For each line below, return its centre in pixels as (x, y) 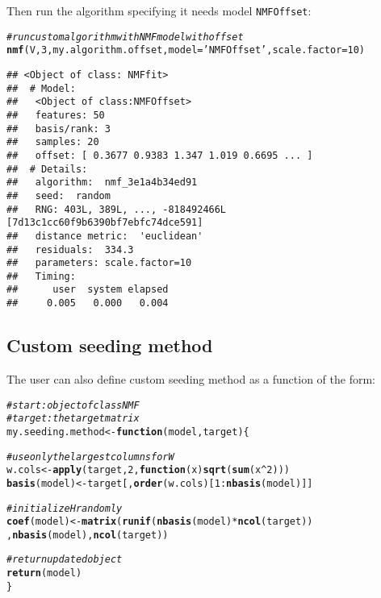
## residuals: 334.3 (70, 249)
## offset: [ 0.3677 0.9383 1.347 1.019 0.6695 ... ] (160, 155)
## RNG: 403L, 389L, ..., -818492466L (117, 209)
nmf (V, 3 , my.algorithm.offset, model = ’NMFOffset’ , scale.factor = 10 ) (186, 50)
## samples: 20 (53, 142)
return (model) (44, 573)
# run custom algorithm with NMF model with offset (125, 37)
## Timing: (41, 276)
